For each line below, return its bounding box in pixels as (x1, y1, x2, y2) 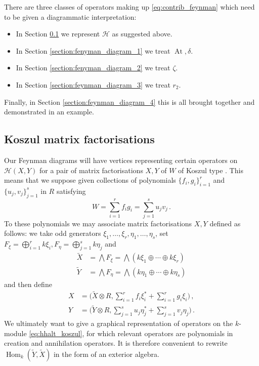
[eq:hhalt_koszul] (29, 328, 82, 338)
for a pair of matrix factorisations (39, 165, 143, 175)
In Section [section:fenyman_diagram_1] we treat (16, 45, 170, 56)
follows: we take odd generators (4, 228, 101, 238)
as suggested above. (112, 28, 172, 39)
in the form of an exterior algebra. (53, 349, 159, 359)
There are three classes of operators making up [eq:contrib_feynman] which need (4, 2, 255, 12)
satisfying (56, 185, 86, 196)
